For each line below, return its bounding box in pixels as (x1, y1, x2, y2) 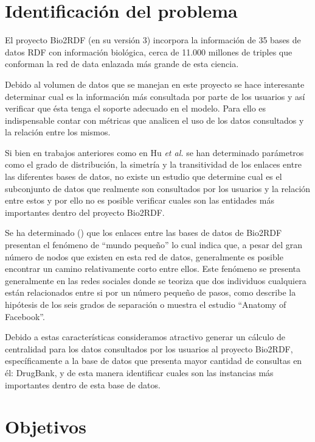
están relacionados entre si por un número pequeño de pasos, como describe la (5, 286, 296, 299)
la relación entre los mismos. (5, 126, 111, 138)
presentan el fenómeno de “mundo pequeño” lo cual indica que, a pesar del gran (5, 238, 303, 251)
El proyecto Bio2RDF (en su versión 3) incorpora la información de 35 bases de (5, 34, 301, 46)
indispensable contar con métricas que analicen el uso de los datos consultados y (5, 113, 304, 126)
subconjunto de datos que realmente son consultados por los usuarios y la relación (5, 182, 311, 194)
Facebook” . (5, 310, 45, 323)
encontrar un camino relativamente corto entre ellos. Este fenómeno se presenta (5, 262, 301, 275)
